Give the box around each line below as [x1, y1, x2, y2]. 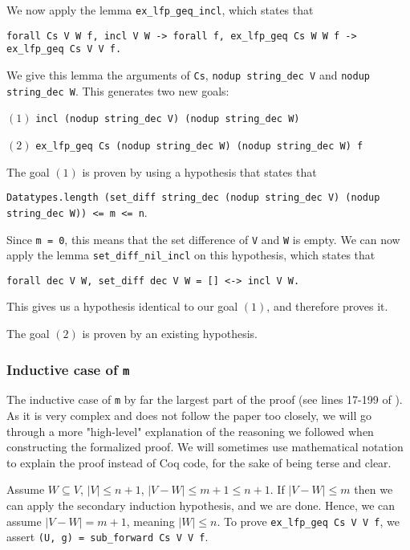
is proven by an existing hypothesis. [82, 325, 258, 342]
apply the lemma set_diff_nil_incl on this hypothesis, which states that [6, 246, 375, 263]
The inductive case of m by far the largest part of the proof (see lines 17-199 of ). [6, 391, 403, 408]
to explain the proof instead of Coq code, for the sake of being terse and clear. [6, 454, 392, 471]
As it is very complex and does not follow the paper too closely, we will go [6, 407, 371, 424]
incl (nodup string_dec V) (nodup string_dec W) [35, 113, 300, 125]
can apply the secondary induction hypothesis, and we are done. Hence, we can [6, 497, 396, 514]
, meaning [126, 512, 175, 529]
